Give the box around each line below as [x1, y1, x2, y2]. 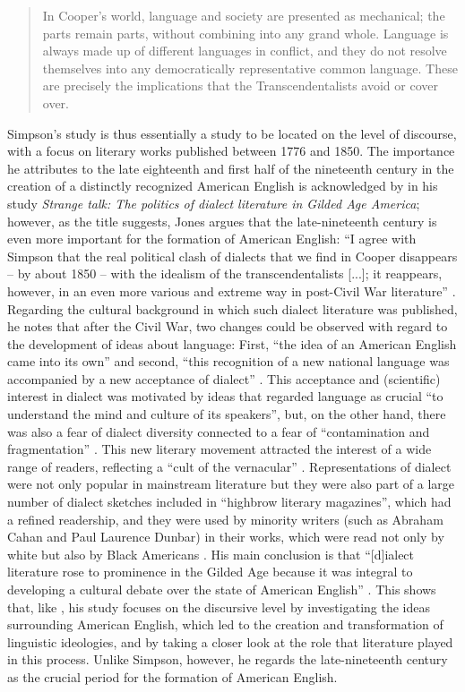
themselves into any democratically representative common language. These [42, 58, 458, 77]
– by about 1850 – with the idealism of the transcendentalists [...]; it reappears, [7, 264, 443, 283]
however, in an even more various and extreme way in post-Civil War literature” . [7, 281, 456, 300]
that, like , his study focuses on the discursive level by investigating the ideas [7, 597, 430, 616]
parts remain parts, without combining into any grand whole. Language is [42, 23, 449, 42]
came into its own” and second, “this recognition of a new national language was [7, 352, 450, 371]
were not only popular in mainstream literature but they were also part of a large [7, 474, 455, 493]
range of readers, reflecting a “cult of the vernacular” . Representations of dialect [7, 457, 452, 475]
